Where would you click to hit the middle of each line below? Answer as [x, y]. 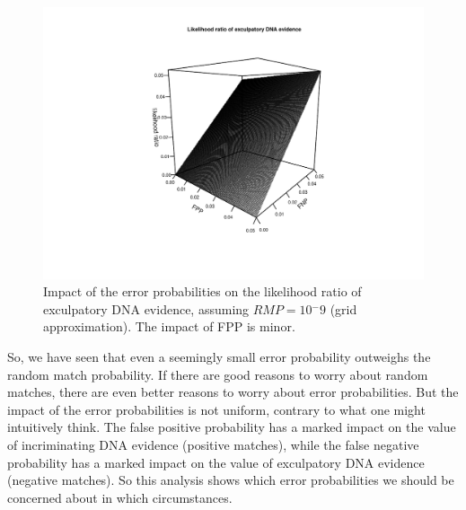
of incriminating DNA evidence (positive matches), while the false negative [213, 445]
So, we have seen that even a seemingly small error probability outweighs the [219, 357]
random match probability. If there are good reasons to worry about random [218, 374]
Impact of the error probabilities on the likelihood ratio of [202, 291]
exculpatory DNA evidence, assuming [146, 308]
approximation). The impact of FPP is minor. [169, 326]
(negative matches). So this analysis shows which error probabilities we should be [231, 480]
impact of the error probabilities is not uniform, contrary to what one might [216, 409]
